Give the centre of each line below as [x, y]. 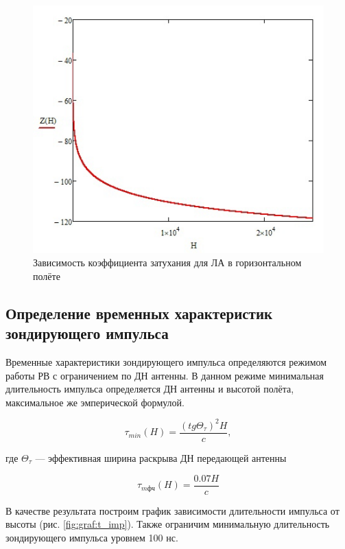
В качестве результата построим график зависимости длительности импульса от [172, 510]
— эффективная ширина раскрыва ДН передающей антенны [161, 457]
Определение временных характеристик [139, 313]
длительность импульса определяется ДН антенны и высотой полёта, [150, 389]
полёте [47, 276]
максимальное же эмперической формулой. [95, 402]
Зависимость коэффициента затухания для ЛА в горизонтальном [167, 262]
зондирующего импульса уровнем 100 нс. [92, 537]
